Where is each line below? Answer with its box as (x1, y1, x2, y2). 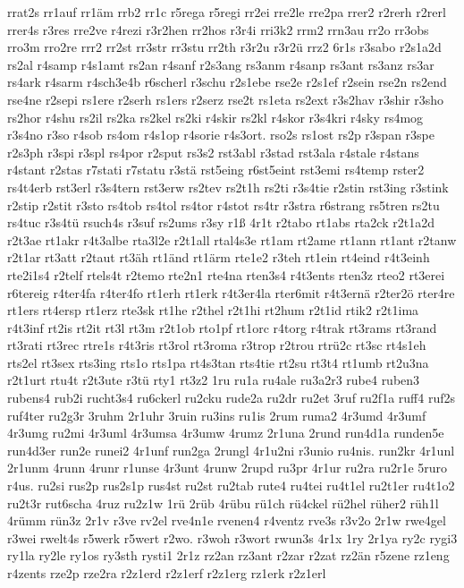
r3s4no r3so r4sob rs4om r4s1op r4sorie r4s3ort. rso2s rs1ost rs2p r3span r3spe (7, 125, 434, 144)
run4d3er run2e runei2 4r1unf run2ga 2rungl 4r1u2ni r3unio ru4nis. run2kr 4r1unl (7, 440, 455, 459)
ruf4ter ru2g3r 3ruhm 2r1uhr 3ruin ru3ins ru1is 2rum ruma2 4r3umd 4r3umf (7, 405, 426, 424)
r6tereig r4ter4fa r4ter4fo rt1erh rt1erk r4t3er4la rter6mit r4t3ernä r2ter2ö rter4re (7, 283, 455, 302)
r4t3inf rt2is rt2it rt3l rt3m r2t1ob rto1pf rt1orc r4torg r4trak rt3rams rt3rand (7, 318, 437, 337)
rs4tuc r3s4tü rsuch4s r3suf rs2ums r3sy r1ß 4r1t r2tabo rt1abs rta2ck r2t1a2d (7, 213, 434, 232)
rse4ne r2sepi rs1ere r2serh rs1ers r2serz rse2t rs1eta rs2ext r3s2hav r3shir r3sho (7, 89, 444, 108)
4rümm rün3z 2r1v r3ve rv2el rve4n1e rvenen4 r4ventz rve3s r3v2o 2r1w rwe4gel (7, 511, 446, 530)
